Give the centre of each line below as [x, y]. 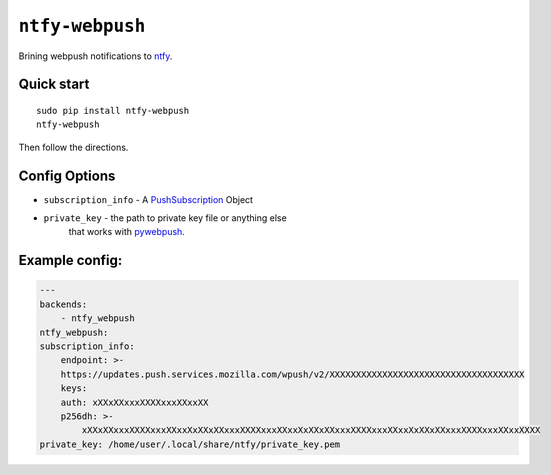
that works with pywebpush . [126, 232]
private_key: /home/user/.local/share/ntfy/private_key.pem [190, 444]
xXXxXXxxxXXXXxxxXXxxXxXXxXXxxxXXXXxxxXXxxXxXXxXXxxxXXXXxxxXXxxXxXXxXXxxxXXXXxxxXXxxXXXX [311, 430]
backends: [63, 304]
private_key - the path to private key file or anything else [165, 218]
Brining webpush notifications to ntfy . [95, 56]
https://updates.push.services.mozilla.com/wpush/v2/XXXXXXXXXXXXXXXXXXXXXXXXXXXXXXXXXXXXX [292, 374]
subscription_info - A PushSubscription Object [148, 199]
